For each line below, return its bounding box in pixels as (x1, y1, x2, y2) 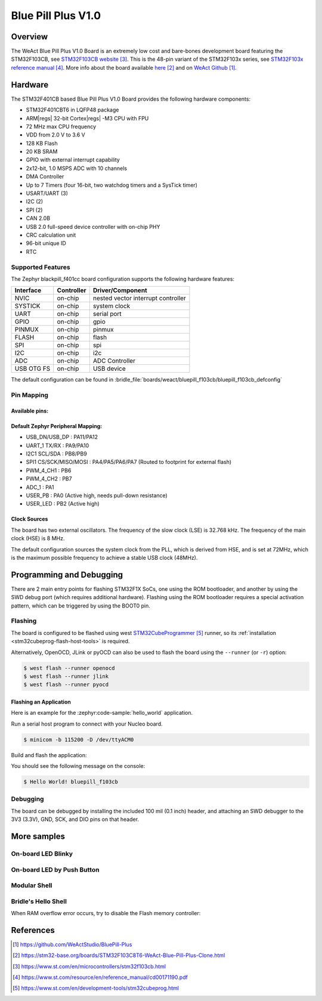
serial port (92, 310, 122, 318)
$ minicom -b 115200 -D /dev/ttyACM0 (23, 736, 134, 743)
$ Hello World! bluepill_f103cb (23, 779, 119, 785)
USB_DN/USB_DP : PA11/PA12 (26, 433, 98, 441)
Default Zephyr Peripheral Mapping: (11, 422, 103, 429)
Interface (14, 286, 42, 295)
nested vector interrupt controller (92, 294, 186, 302)
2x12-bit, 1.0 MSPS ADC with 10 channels (26, 165, 128, 172)
